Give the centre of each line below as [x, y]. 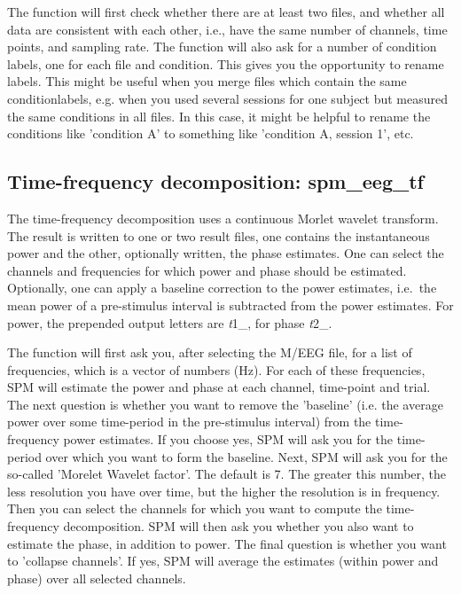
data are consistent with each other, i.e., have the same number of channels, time [227, 29]
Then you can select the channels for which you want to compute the [195, 508]
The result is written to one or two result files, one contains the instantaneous [219, 235]
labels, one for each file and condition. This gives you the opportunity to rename [226, 63]
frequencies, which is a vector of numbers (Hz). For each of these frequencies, [216, 369]
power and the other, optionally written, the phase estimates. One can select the [226, 253]
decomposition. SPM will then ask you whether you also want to [238, 526]
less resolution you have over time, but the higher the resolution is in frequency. [224, 491]
